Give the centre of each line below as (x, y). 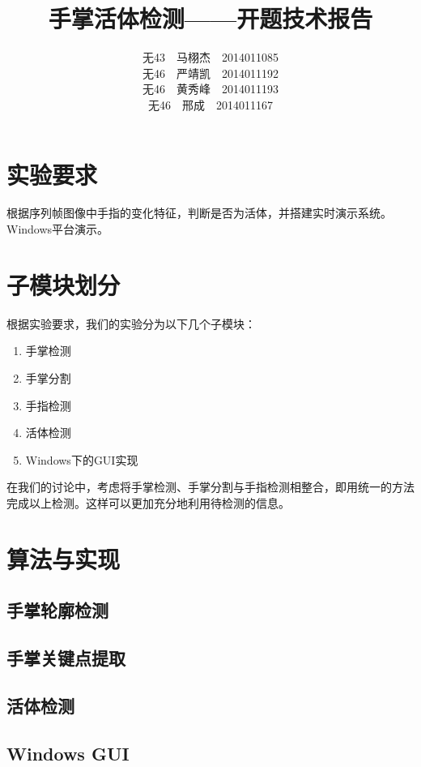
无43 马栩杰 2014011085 (210, 57)
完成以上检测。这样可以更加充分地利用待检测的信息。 (148, 502)
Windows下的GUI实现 (82, 459)
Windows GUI (68, 753)
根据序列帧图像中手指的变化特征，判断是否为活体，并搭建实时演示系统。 (199, 213)
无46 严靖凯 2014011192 (210, 73)
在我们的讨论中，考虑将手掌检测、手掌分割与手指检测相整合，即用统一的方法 (210, 487)
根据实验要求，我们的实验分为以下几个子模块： (131, 323)
